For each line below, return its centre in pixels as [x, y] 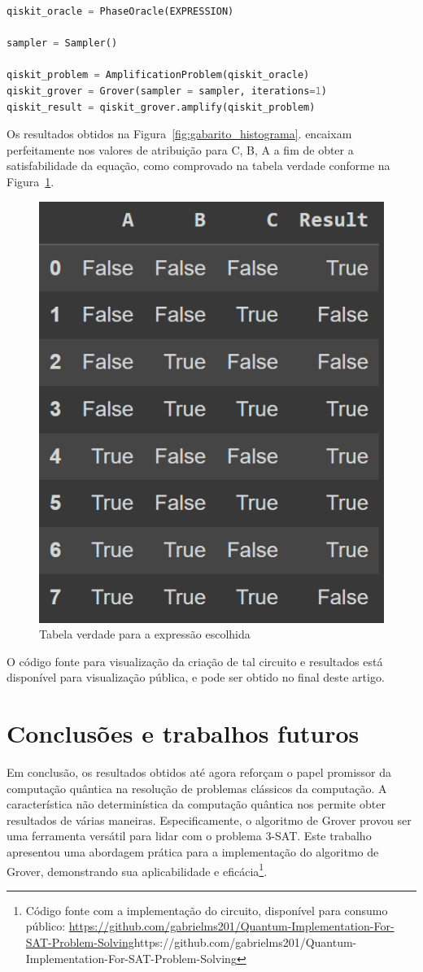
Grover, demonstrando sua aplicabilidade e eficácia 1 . [137, 870]
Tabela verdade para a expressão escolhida [145, 634]
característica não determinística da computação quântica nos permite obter [196, 804]
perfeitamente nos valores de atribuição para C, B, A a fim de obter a [180, 149]
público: [46, 926]
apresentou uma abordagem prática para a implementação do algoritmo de [193, 852]
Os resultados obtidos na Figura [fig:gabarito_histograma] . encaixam [179, 134]
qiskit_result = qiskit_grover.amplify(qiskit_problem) [161, 107]
